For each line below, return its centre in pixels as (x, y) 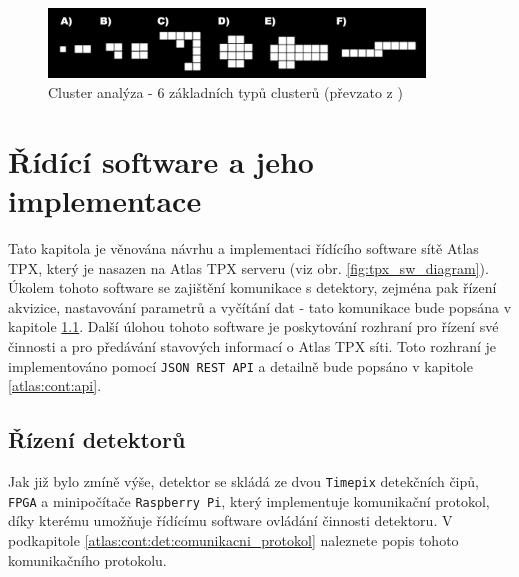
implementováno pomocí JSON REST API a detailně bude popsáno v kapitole (240, 365)
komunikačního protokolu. (87, 559)
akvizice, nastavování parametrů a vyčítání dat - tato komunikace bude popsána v (260, 306)
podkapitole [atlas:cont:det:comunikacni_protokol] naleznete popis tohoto (233, 539)
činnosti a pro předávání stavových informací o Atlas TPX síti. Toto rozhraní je (252, 345)
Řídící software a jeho (161, 160)
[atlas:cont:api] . (55, 385)
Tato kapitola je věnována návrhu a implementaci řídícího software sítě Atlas (243, 247)
